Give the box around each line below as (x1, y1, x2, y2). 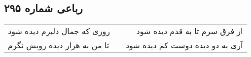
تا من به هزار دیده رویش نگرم (8, 39, 109, 51)
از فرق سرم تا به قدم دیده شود (136, 25, 243, 37)
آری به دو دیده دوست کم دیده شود (125, 39, 243, 51)
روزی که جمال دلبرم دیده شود (8, 25, 110, 37)
